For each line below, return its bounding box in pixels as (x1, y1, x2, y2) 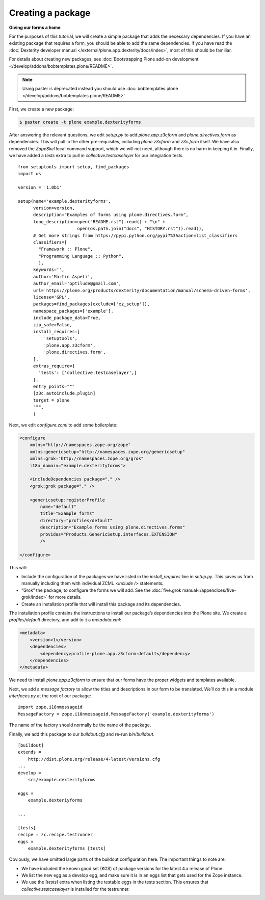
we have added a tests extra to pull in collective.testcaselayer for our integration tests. (9, 153, 184, 159)
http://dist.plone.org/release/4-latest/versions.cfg (27, 756, 160, 762)
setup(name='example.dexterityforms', (18, 198, 111, 204)
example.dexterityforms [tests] (27, 846, 106, 851)
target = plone (33, 397, 70, 403)
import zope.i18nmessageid (18, 704, 83, 710)
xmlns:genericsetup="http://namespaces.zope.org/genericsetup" (29, 449, 185, 454)
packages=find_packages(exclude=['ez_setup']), (33, 301, 150, 307)
